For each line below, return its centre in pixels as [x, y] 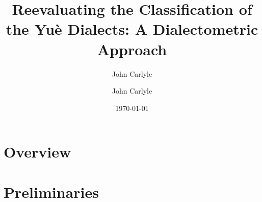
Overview [37, 152]
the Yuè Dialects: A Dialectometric [132, 29]
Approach [132, 49]
